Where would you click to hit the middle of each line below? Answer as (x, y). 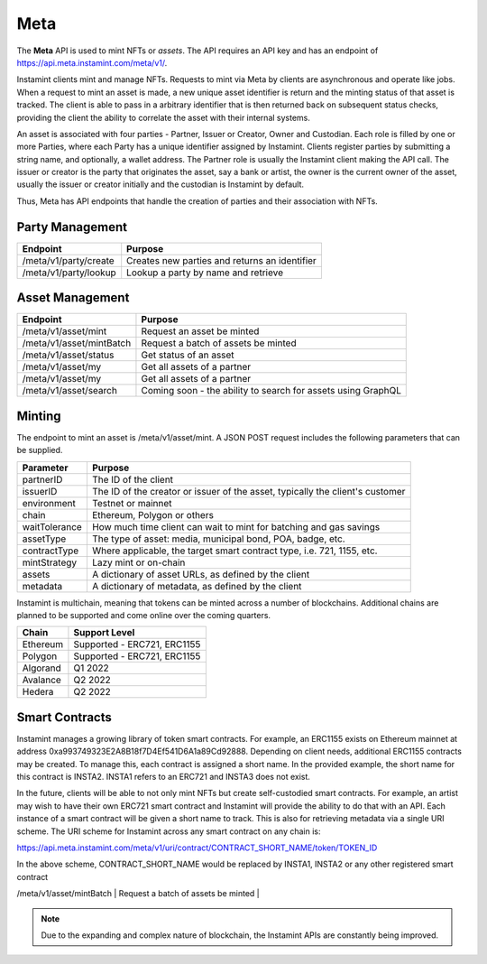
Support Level (104, 633)
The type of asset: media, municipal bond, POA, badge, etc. (219, 539)
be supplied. (40, 450)
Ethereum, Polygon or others (152, 514)
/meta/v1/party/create (68, 260)
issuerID (40, 491)
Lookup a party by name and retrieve (205, 273)
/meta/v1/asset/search (69, 391)
